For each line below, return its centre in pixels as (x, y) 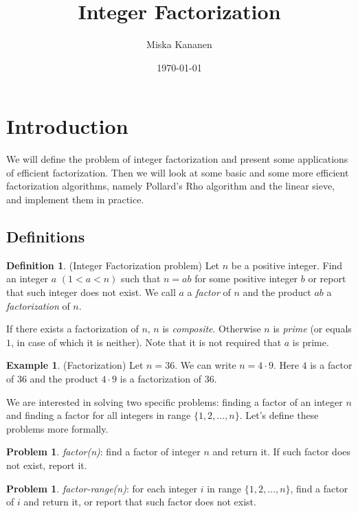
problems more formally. (57, 428)
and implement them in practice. (75, 199)
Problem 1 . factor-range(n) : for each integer (102, 488)
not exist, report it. (47, 465)
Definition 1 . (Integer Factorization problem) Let (113, 265)
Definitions (46, 237)
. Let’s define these (279, 415)
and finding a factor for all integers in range (99, 415)
